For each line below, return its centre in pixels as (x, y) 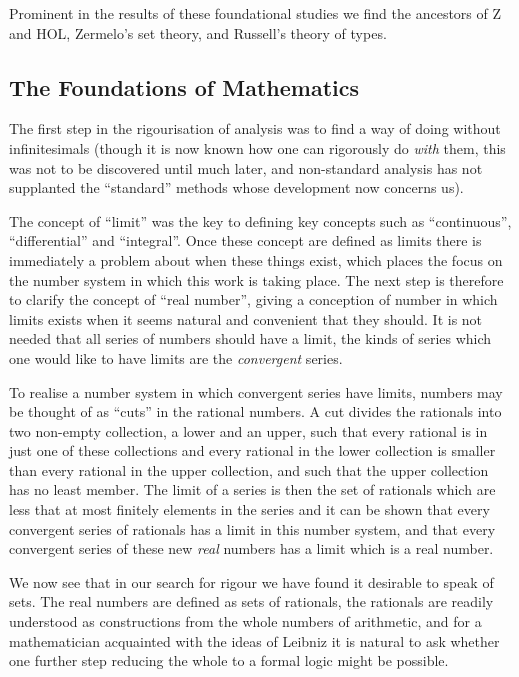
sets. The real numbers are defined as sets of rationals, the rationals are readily (251, 601)
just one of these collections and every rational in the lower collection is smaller (252, 450)
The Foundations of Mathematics (184, 86)
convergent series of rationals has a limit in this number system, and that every (252, 528)
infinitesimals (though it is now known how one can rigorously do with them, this (257, 147)
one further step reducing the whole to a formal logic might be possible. (229, 660)
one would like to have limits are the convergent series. (176, 357)
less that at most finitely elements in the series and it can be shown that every (249, 509)
